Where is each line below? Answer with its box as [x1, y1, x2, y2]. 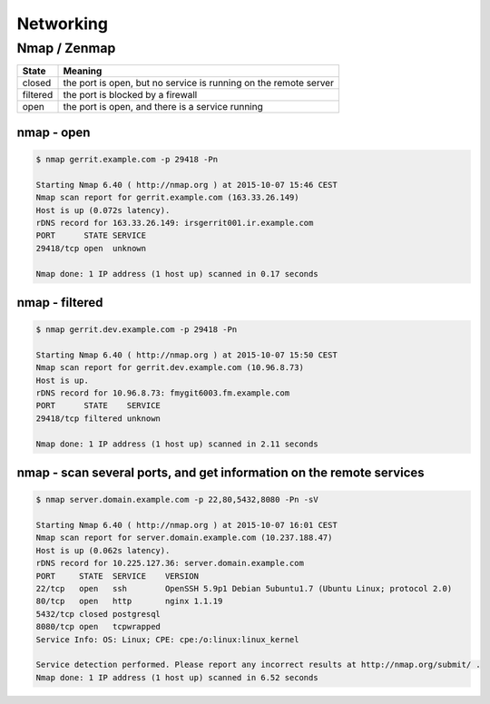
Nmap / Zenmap [16, 40, 116, 56]
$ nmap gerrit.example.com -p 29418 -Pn [35, 154, 218, 164]
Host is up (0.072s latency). [35, 205, 171, 215]
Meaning [63, 64, 103, 77]
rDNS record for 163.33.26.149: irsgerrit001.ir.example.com [35, 218, 314, 228]
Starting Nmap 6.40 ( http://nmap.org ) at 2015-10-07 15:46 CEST [35, 180, 338, 190]
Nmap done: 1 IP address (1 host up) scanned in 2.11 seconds [35, 438, 318, 449]
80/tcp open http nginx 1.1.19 [35, 596, 223, 607]
